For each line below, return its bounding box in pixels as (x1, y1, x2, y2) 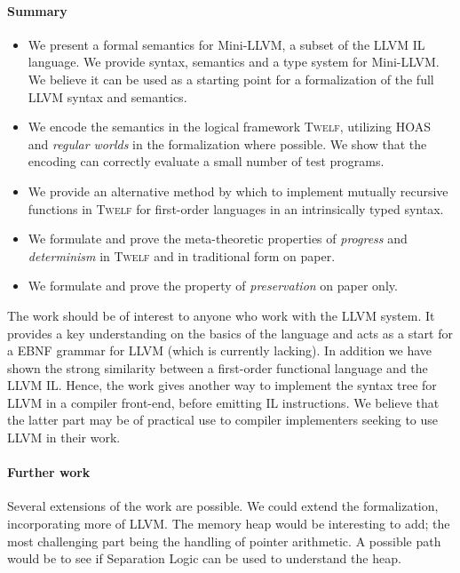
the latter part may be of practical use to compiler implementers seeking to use (7, 410, 439, 429)
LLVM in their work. (7, 428, 121, 447)
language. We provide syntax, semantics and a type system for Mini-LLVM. (28, 52, 440, 71)
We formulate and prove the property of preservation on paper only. (28, 276, 398, 295)
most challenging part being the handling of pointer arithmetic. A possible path (7, 531, 441, 550)
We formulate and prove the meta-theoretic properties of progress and (28, 229, 408, 248)
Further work (7, 463, 91, 481)
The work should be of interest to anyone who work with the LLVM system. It (7, 306, 435, 324)
